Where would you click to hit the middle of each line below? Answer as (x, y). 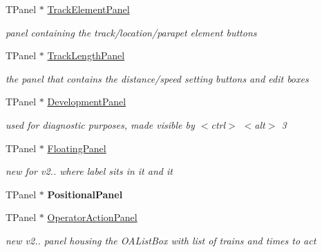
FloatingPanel (77, 148)
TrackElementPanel (88, 9)
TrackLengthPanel (86, 55)
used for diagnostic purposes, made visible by (100, 124)
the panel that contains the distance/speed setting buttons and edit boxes (157, 78)
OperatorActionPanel (92, 217)
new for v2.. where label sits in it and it (89, 171)
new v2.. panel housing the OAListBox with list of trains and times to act (161, 240)
